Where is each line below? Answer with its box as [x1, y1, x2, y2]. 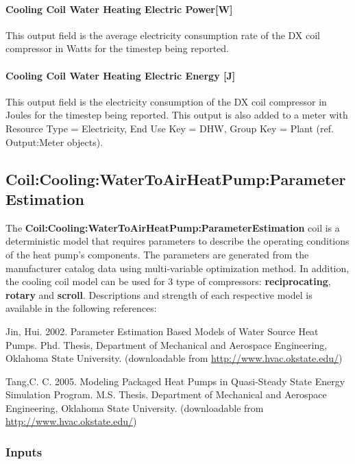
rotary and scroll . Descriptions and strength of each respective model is [5, 287, 313, 302]
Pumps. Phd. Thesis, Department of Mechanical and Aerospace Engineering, [5, 337, 328, 352]
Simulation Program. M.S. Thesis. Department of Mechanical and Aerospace [5, 387, 327, 402]
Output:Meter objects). [5, 134, 103, 149]
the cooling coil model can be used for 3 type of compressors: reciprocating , [5, 274, 331, 289]
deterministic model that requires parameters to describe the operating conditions [5, 234, 350, 248]
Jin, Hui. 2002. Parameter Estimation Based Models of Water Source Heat [5, 323, 319, 338]
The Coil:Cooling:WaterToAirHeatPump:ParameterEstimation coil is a [5, 220, 340, 234]
